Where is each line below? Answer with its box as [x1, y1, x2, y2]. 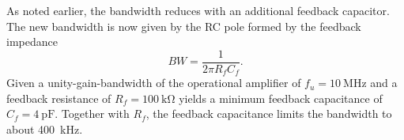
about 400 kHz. [6, 121, 83, 138]
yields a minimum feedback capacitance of [179, 89, 383, 106]
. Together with [55, 105, 130, 122]
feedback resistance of [6, 89, 111, 106]
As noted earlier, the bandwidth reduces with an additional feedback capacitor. [6, 2, 390, 18]
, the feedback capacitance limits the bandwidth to [145, 105, 392, 122]
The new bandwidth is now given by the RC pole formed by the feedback [6, 17, 361, 34]
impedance [6, 33, 58, 50]
